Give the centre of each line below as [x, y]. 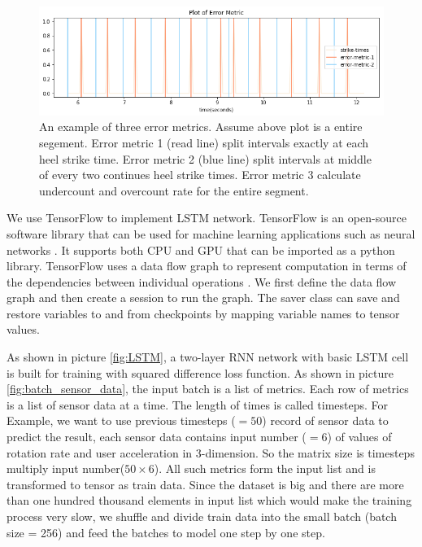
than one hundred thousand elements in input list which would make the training [209, 500]
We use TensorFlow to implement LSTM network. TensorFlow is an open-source [207, 218]
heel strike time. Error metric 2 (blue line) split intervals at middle [205, 158]
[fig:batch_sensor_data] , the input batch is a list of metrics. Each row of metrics [208, 389]
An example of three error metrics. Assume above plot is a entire [201, 127]
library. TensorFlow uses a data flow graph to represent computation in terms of [207, 266]
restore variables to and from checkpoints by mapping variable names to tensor [203, 313]
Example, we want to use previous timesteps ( [121, 420]
